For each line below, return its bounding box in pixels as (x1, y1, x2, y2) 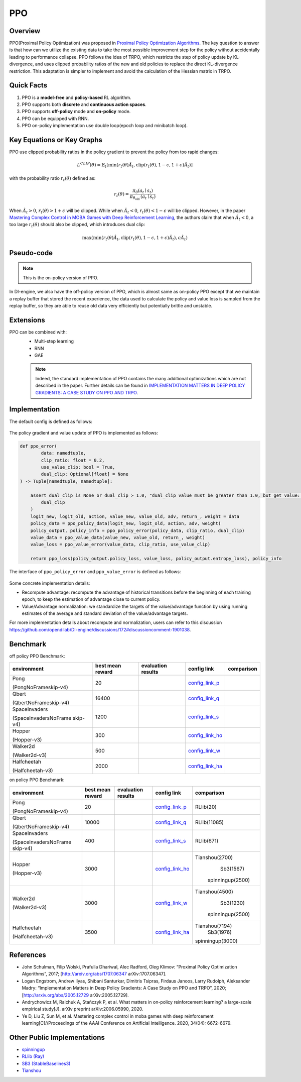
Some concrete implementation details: (9, 580, 90, 586)
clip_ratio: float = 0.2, (41, 457, 105, 463)
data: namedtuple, (41, 450, 86, 456)
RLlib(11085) (195, 819, 224, 826)
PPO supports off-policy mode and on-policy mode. (22, 109, 131, 115)
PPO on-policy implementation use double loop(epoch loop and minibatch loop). (22, 123, 188, 129)
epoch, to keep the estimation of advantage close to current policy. (22, 596, 161, 602)
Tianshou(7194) (195, 922, 232, 929)
